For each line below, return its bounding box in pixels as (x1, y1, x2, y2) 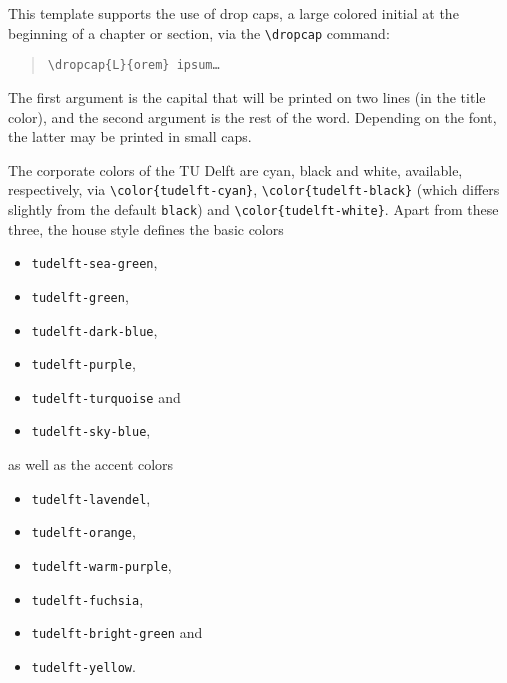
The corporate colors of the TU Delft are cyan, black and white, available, (8, 159, 463, 180)
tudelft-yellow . (31, 656, 136, 676)
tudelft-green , (31, 285, 129, 306)
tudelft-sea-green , (31, 252, 158, 273)
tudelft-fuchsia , (31, 588, 144, 609)
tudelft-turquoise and (31, 386, 181, 407)
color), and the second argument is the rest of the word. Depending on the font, (8, 106, 497, 127)
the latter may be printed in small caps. (8, 126, 252, 147)
